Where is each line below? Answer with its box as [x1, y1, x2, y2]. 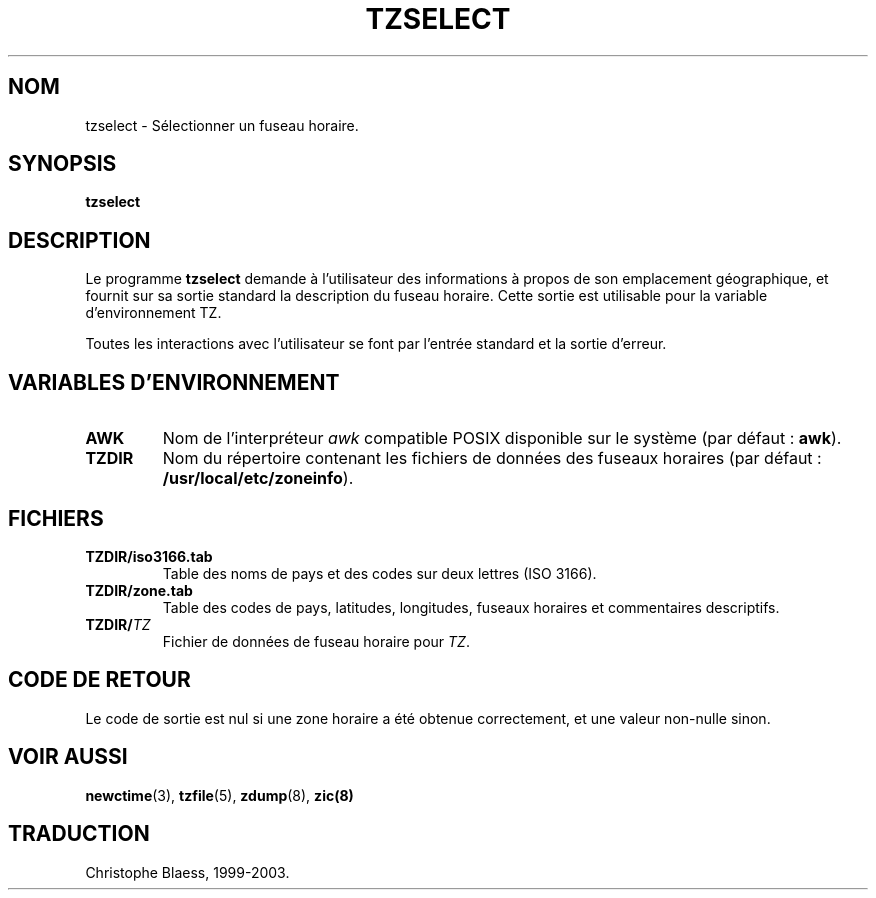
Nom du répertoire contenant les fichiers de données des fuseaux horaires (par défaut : [162, 448, 822, 469]
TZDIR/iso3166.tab [85, 547, 213, 565]
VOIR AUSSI [8, 744, 128, 770]
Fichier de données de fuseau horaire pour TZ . [162, 632, 470, 650]
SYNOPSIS [8, 151, 117, 177]
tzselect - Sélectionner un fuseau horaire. [85, 116, 359, 134]
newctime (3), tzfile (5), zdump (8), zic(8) [85, 786, 354, 804]
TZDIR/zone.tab [85, 581, 193, 599]
